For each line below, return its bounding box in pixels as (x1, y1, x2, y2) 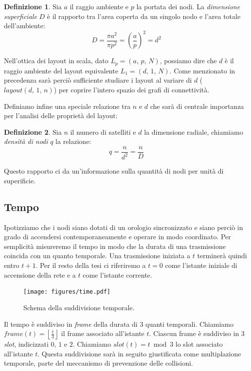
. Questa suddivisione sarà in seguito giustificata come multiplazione (37, 348, 241, 358)
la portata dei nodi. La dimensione (136, 1, 240, 11)
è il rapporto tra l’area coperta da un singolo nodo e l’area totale (47, 11, 241, 21)
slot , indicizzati (4, 339, 49, 349)
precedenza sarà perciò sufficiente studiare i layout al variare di (4, 75, 192, 85)
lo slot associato (175, 339, 223, 349)
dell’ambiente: (4, 20, 45, 31)
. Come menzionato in (169, 65, 235, 75)
